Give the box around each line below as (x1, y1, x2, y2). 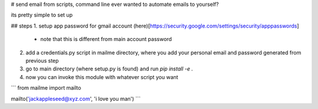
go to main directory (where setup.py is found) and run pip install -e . (25, 65, 194, 73)
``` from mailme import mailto (11, 84, 82, 91)
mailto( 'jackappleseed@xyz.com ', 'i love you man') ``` (11, 95, 141, 102)
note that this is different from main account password (40, 36, 172, 43)
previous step (25, 57, 59, 64)
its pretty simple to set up (11, 12, 73, 19)
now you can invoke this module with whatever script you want (25, 73, 178, 80)
